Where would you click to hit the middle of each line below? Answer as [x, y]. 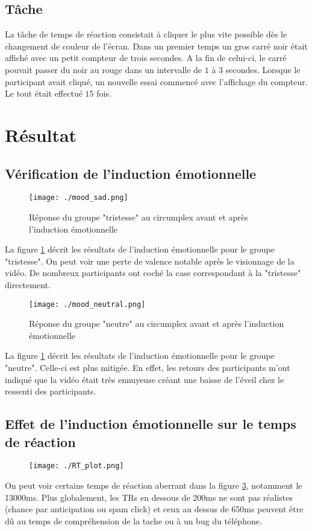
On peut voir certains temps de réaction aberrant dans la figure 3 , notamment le [154, 485]
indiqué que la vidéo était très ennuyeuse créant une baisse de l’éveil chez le [145, 379]
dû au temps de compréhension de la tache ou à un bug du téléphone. [133, 520]
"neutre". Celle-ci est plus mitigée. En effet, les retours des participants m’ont [148, 367]
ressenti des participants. [51, 391]
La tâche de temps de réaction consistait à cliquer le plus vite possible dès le [146, 34]
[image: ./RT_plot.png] [76, 466]
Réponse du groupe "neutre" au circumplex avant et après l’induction [157, 323]
